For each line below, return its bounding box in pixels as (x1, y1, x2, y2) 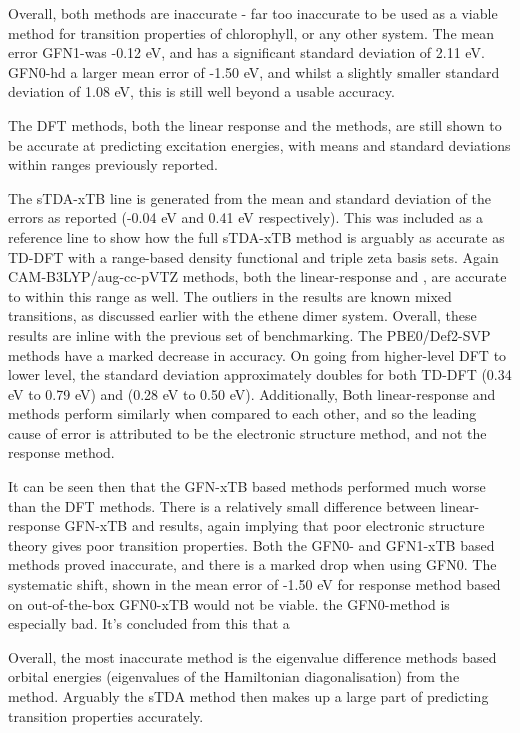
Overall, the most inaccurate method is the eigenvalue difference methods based (8, 646, 497, 667)
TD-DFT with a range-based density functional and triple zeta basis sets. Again (8, 246, 499, 267)
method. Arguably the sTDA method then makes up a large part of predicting (8, 686, 489, 706)
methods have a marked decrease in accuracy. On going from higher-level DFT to (8, 344, 507, 365)
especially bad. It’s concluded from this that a (8, 613, 290, 634)
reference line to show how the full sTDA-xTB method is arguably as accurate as (8, 226, 505, 247)
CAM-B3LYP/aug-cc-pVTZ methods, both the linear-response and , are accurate (8, 266, 507, 287)
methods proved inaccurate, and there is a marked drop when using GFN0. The (8, 554, 497, 575)
